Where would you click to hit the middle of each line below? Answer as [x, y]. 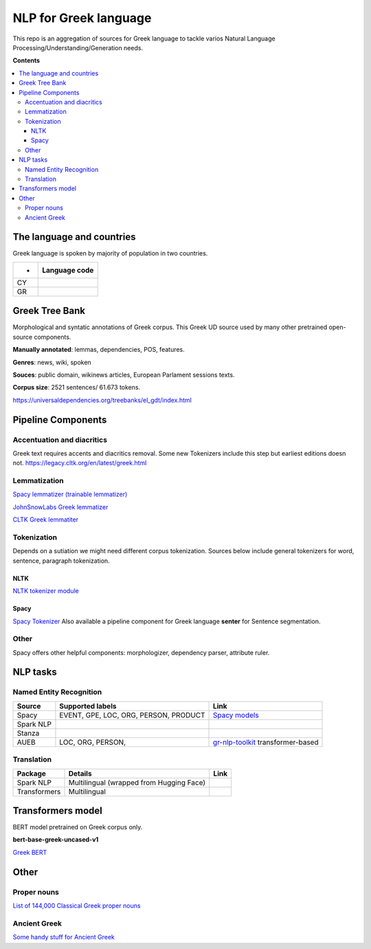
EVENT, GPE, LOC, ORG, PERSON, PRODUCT [132, 715]
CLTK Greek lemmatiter [46, 520]
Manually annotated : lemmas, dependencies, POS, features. [99, 350]
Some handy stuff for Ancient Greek [64, 937]
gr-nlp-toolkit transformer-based [266, 742]
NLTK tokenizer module [46, 591]
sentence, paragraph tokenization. [61, 561]
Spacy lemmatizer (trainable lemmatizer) [70, 494]
